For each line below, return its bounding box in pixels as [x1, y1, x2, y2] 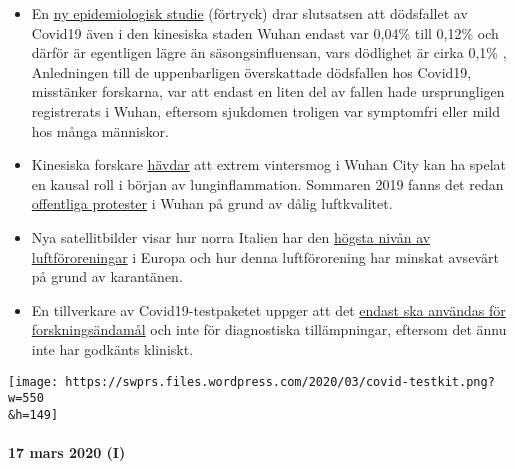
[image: [8, 374, 59, 389]
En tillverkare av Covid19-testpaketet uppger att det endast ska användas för [31, 299, 506, 320]
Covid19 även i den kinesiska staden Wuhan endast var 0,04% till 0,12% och [31, 22, 499, 43]
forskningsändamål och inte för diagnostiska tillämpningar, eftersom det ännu [31, 319, 507, 340]
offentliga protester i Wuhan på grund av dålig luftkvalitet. [31, 193, 393, 214]
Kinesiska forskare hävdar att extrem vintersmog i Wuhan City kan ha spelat [31, 154, 507, 175]
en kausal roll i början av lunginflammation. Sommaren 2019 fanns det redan [31, 173, 504, 194]
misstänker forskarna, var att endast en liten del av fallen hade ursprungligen [31, 81, 505, 102]
